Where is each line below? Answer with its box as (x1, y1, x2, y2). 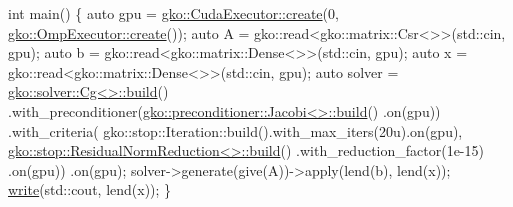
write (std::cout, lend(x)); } (8, 179, 172, 200)
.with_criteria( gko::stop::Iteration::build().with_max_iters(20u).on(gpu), (8, 120, 463, 141)
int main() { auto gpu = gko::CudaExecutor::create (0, (8, 3, 339, 23)
